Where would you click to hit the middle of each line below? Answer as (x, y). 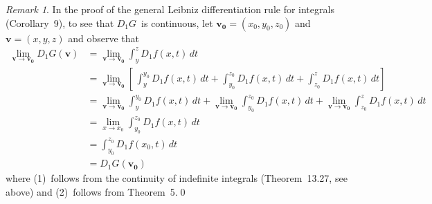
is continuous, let (177, 22)
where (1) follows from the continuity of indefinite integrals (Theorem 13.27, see (177, 178)
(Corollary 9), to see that (60, 22)
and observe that (103, 38)
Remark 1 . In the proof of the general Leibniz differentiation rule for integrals (170, 9)
